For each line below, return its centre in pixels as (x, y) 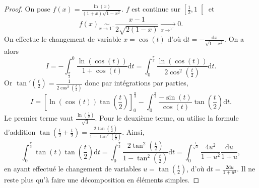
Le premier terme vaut (39, 118)
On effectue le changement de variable (63, 39)
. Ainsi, (133, 132)
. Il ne (246, 169)
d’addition (20, 132)
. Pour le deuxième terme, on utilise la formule (167, 118)
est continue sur (156, 9)
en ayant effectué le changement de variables (73, 169)
